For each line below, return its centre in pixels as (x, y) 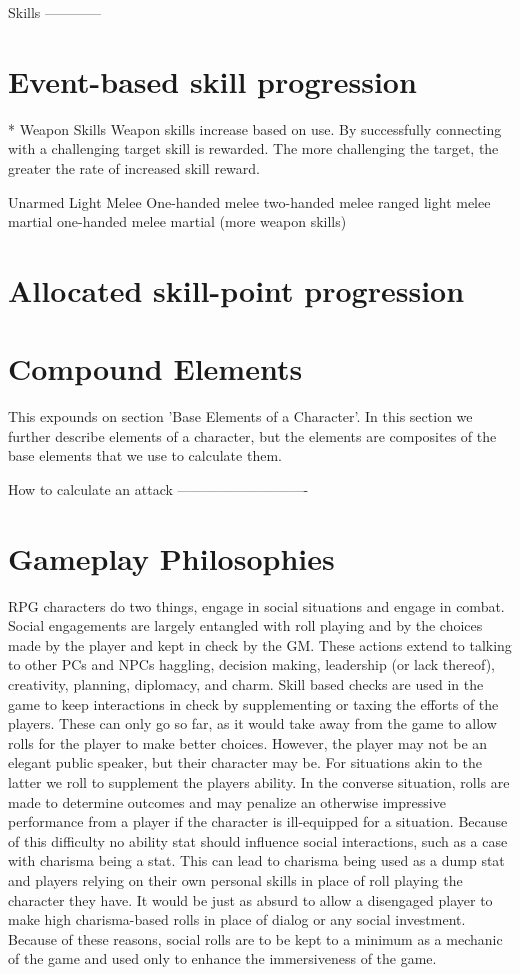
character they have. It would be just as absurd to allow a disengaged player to (250, 899)
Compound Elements (155, 368)
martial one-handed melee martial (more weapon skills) (177, 221)
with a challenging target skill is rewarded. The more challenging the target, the (253, 148)
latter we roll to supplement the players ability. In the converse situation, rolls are (259, 782)
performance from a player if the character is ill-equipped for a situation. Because (258, 821)
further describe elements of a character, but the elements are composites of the (252, 435)
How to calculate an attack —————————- (158, 488)
